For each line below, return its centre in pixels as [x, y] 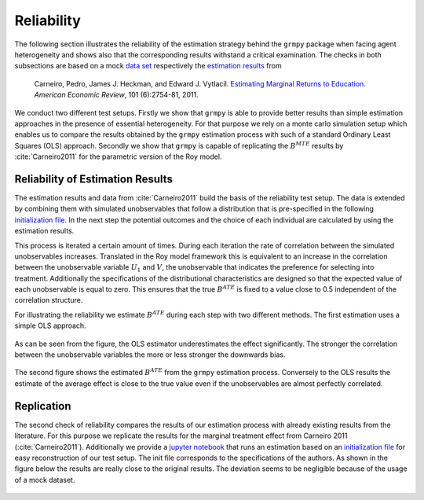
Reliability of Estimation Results [93, 179]
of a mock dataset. [45, 480]
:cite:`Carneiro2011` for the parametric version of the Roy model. [118, 156]
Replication [43, 406]
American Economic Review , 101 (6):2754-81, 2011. [117, 95]
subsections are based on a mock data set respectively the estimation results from [148, 66]
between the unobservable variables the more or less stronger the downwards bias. [150, 355]
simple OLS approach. [50, 325]
